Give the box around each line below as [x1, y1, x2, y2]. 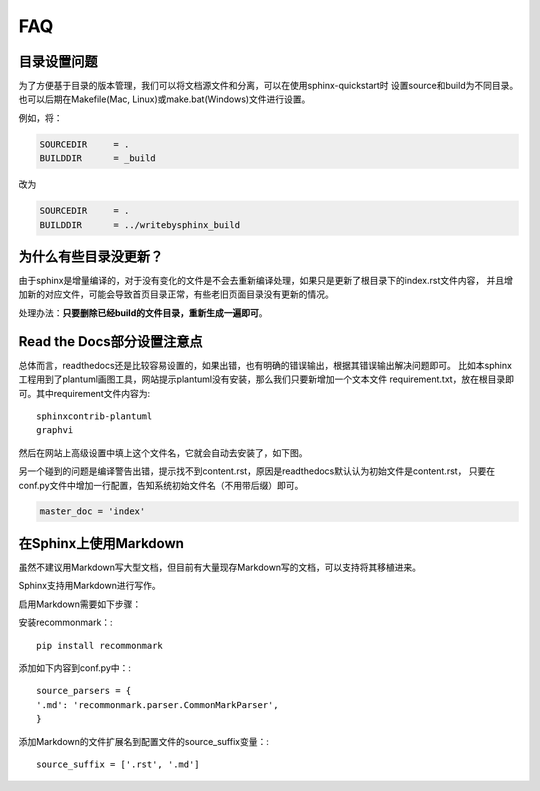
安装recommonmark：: [18, 616, 114, 629]
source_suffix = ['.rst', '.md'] [36, 758, 200, 770]
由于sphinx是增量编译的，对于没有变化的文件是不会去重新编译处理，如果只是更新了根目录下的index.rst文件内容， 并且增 [18, 275, 514, 287]
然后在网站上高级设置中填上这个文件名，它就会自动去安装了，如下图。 [18, 446, 308, 459]
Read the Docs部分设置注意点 [18, 333, 204, 350]
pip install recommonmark [36, 640, 164, 651]
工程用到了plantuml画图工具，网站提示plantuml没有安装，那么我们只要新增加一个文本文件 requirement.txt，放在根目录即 [18, 373, 515, 385]
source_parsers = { [36, 685, 132, 697]
